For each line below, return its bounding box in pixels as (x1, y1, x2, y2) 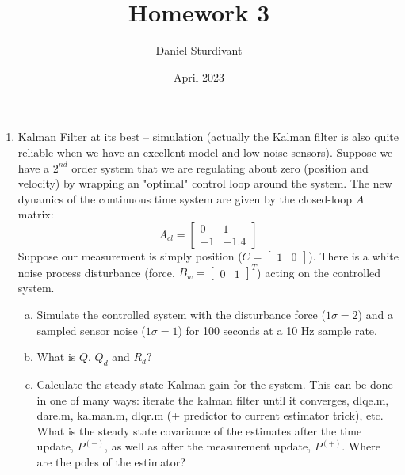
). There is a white (308, 247, 399, 264)
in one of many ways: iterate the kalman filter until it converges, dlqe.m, (36, 391, 389, 408)
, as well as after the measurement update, (105, 438, 311, 454)
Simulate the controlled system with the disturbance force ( (36, 306, 326, 322)
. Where (342, 438, 380, 454)
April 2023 (173, 68, 225, 85)
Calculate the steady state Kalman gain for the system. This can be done (36, 375, 393, 392)
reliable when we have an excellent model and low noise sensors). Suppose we (17, 143, 393, 160)
